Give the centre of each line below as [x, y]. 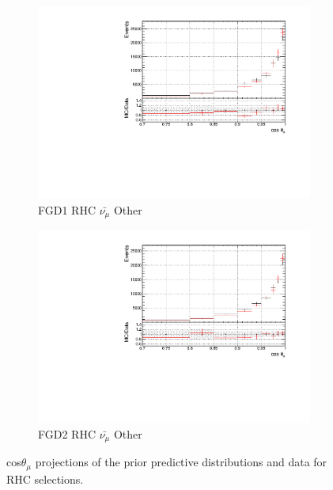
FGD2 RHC [67, 433]
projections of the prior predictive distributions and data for [181, 462]
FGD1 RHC [67, 209]
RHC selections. [45, 479]
